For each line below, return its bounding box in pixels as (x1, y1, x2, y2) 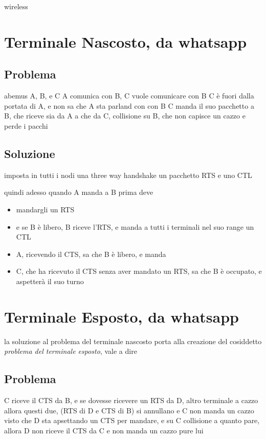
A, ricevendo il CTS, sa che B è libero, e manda (16, 248, 166, 259)
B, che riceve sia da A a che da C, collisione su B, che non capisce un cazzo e (4, 110, 246, 121)
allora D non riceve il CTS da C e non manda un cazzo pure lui (4, 425, 204, 435)
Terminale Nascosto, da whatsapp (4, 31, 247, 52)
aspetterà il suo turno (16, 275, 84, 286)
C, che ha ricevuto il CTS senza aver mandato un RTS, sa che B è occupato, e (16, 266, 262, 276)
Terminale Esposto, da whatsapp (4, 306, 239, 327)
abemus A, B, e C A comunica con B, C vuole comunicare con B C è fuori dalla (4, 90, 254, 101)
